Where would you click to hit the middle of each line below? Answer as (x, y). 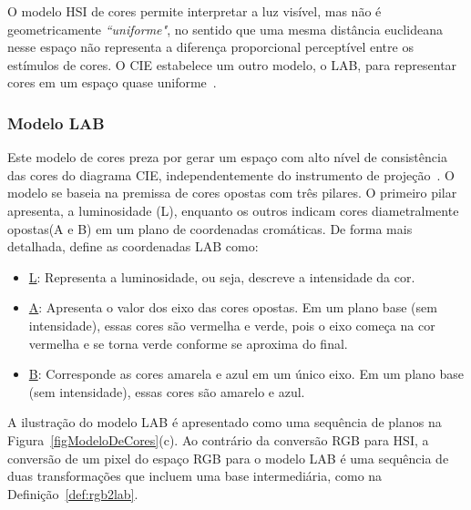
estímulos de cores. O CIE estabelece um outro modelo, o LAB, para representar (232, 64)
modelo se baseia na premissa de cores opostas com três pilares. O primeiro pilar (232, 193)
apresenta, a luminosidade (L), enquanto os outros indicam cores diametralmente (233, 210)
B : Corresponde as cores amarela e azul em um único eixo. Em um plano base (246, 374)
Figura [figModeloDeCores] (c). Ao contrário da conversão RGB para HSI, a (218, 439)
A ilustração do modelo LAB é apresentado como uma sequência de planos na (225, 422)
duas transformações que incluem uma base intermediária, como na (195, 476)
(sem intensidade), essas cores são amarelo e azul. (167, 391)
